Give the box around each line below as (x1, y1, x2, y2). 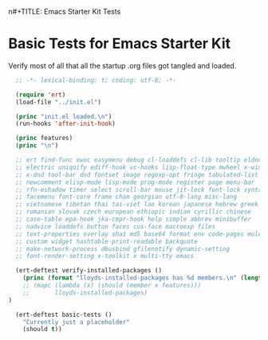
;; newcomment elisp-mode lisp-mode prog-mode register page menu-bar (15, 178, 255, 186)
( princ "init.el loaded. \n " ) (15, 112, 112, 120)
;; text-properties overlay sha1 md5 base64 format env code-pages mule (15, 230, 262, 238)
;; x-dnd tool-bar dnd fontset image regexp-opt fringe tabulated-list (15, 170, 259, 178)
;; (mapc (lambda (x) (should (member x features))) (22, 282, 202, 290)
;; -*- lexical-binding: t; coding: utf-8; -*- (15, 76, 177, 84)
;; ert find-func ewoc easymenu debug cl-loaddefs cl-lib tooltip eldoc (15, 156, 262, 164)
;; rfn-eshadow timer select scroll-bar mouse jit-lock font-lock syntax (15, 186, 266, 193)
